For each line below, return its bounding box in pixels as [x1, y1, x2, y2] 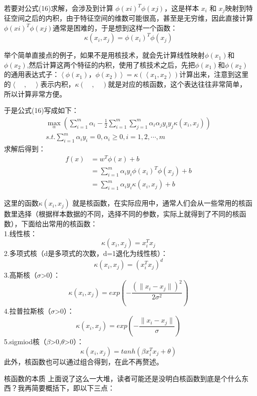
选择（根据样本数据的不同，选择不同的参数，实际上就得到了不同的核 [17, 209, 239, 219]
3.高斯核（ [4, 270, 37, 280]
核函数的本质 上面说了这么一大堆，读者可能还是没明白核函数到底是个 [4, 373, 228, 383]
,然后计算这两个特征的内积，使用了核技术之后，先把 [27, 59, 195, 70]
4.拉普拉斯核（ [4, 305, 51, 316]
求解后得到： [4, 144, 45, 154]
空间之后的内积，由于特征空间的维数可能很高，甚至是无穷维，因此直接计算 [10, 13, 253, 23]
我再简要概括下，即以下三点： [17, 383, 115, 393]
